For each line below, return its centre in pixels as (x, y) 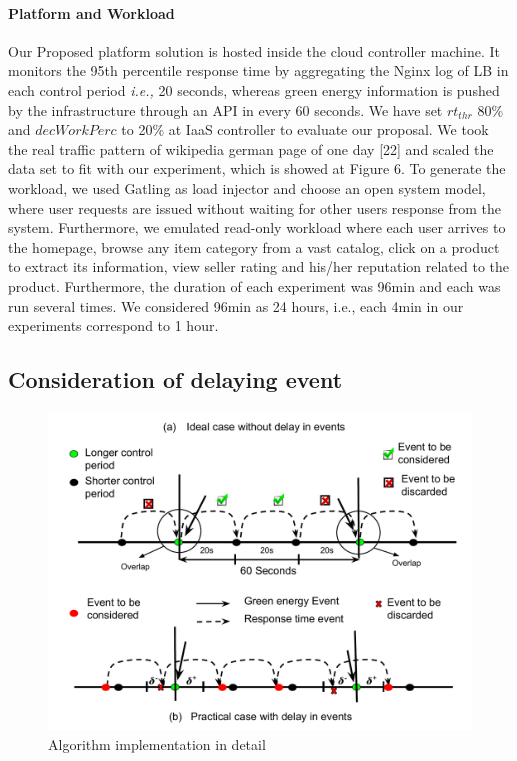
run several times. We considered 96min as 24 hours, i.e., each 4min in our (236, 305)
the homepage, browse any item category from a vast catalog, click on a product (254, 246)
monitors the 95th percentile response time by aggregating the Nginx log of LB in (258, 70)
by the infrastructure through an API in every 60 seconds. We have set (225, 109)
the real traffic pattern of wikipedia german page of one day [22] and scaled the (251, 148)
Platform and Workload (91, 12)
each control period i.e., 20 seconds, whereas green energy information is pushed (254, 89)
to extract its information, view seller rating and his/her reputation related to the (259, 266)
